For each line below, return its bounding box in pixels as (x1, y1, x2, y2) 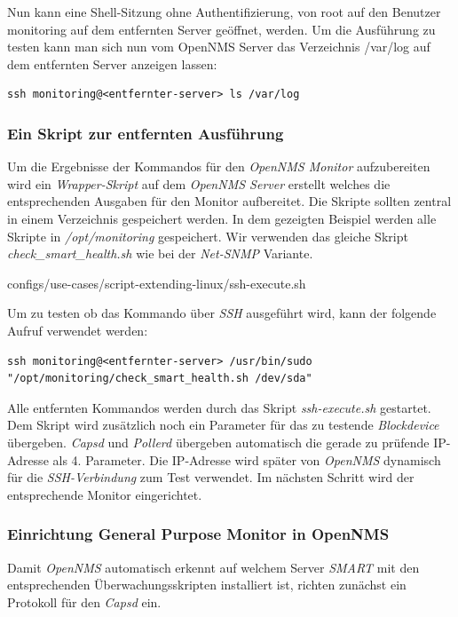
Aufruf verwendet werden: (7, 320, 148, 339)
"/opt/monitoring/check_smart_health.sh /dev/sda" (7, 372, 312, 385)
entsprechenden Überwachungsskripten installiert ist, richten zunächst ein (7, 575, 407, 594)
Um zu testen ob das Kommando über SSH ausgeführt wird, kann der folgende (7, 304, 437, 322)
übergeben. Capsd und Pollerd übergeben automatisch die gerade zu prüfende (7, 432, 430, 451)
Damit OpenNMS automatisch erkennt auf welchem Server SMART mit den (7, 558, 420, 576)
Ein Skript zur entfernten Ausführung (7, 122, 284, 144)
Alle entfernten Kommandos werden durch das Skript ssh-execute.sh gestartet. (7, 398, 431, 416)
